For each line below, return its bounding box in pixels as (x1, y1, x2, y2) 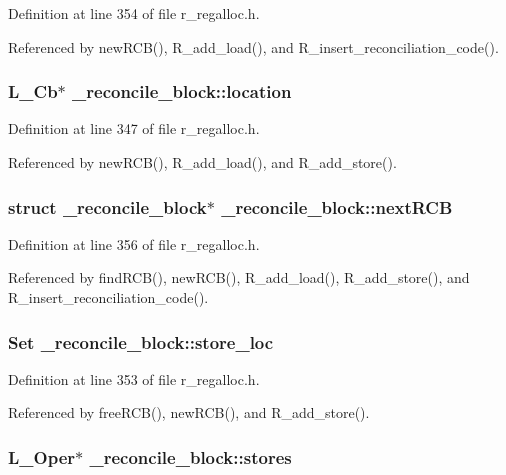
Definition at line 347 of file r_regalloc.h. (8, 118, 260, 139)
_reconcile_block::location (72, 79, 292, 104)
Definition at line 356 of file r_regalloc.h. (8, 233, 260, 254)
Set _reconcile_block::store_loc (8, 329, 274, 354)
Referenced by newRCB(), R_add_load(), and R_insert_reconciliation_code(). (8, 36, 499, 57)
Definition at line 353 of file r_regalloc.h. (8, 368, 260, 389)
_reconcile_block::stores (89, 444, 292, 469)
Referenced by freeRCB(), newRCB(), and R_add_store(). (8, 402, 370, 423)
